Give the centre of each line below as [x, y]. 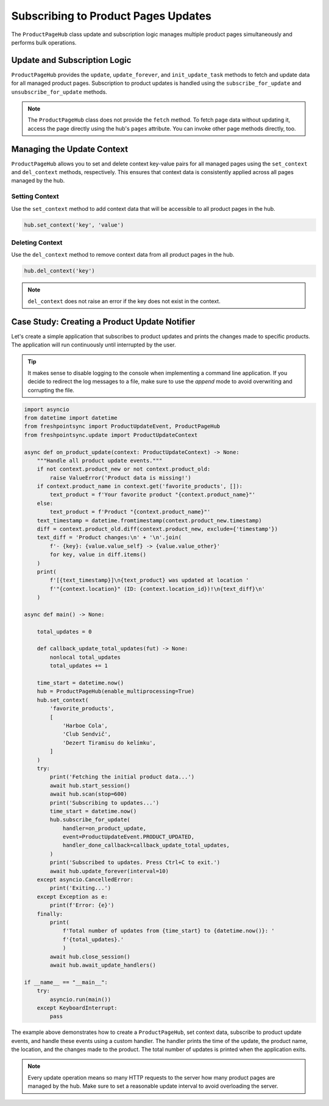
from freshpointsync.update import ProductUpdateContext [111, 435]
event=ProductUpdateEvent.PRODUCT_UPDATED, [129, 837]
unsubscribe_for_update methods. [59, 92]
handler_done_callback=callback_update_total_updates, [146, 845]
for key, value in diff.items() [98, 555]
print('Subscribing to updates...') [104, 803]
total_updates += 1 [79, 666]
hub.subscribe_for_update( [90, 820]
